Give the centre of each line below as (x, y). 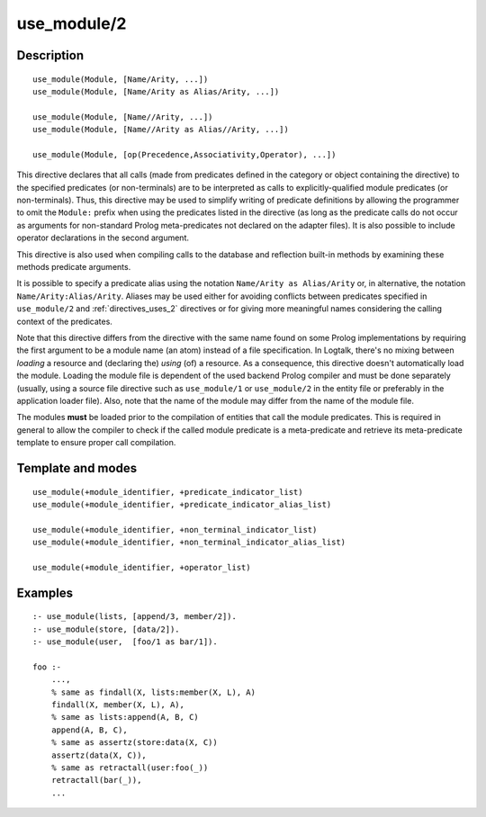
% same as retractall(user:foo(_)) (130, 768)
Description (50, 55)
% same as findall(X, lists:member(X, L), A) (153, 692)
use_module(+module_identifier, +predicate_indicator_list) (168, 492)
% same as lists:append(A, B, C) (125, 717)
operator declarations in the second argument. (103, 238)
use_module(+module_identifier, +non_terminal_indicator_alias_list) (189, 543)
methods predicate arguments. (74, 267)
